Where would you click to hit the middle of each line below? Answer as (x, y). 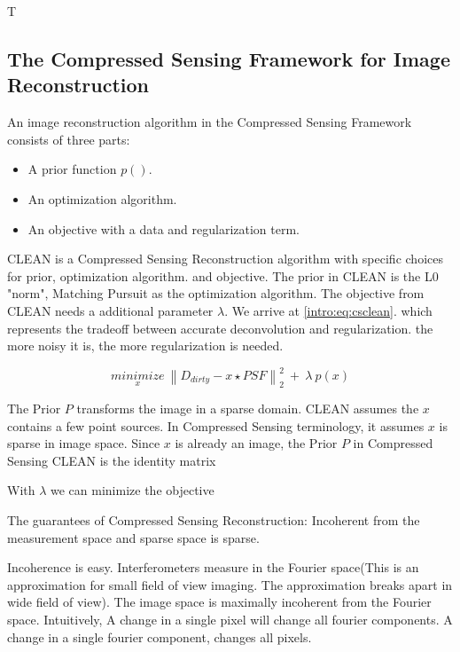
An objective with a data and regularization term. (164, 228)
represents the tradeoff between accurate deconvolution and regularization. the (220, 328)
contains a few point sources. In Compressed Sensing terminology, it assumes (216, 425)
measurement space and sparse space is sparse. (133, 537)
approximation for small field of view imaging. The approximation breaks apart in (230, 584)
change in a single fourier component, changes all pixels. (160, 636)
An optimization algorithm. (102, 198)
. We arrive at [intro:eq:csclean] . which (328, 310)
